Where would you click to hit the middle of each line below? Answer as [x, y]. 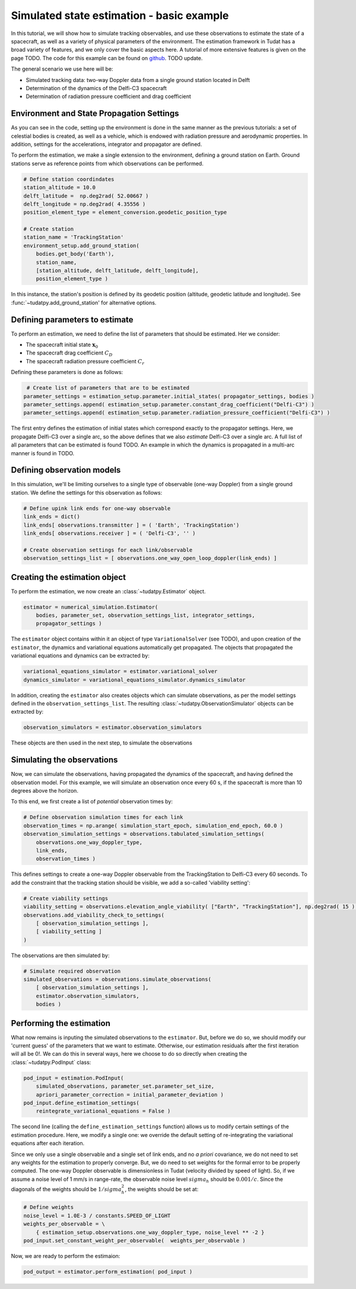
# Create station [49, 229]
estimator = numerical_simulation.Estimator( [91, 607]
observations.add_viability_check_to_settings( [94, 915]
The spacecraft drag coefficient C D [69, 354]
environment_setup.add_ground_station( [81, 246]
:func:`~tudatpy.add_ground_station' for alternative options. [84, 302]
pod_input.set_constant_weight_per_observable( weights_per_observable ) [135, 1240]
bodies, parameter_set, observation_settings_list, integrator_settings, [145, 615]
